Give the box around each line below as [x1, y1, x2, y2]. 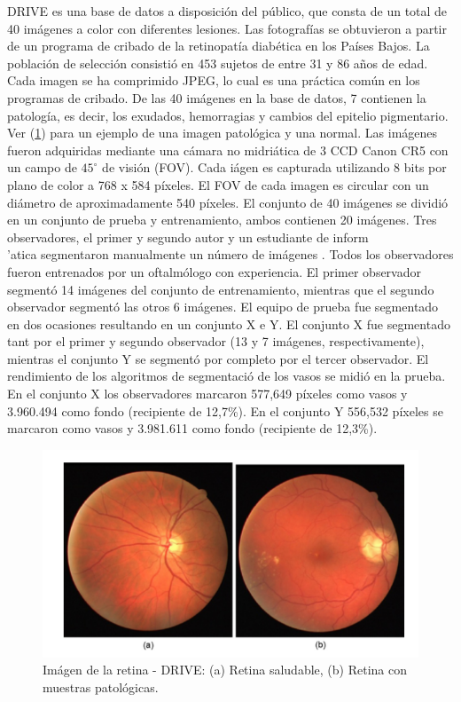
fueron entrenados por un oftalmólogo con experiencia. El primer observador [7, 262, 421, 280]
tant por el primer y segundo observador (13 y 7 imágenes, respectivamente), [7, 332, 425, 351]
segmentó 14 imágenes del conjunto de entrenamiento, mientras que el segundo [7, 280, 434, 298]
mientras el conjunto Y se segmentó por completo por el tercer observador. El [7, 349, 429, 367]
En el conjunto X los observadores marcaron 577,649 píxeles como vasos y [7, 384, 408, 403]
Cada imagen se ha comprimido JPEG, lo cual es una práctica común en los [7, 71, 420, 90]
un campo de [7, 158, 77, 177]
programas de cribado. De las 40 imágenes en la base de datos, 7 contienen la [7, 88, 426, 106]
